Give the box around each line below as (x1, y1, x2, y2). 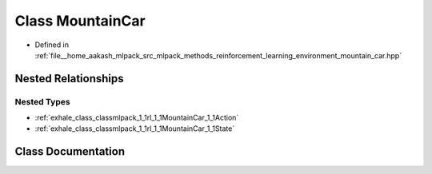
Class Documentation (14, 144, 126, 159)
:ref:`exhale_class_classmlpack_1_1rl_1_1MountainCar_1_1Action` (34, 113, 239, 123)
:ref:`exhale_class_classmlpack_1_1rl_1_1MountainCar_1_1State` (34, 124, 235, 133)
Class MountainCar (14, 12, 146, 30)
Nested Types (14, 96, 71, 107)
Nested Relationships (14, 72, 124, 85)
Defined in (34, 40, 70, 49)
